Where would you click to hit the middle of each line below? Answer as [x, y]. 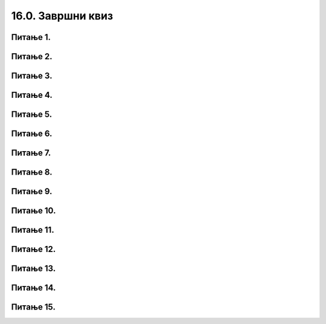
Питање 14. [34, 288]
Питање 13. [34, 269]
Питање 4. [32, 95]
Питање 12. [34, 249]
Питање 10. [34, 211]
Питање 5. [32, 115]
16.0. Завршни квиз [62, 16]
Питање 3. [32, 76]
